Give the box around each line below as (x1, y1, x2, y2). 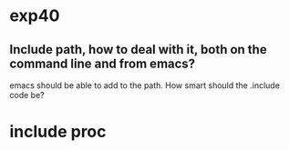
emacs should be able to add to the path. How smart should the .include (9, 80, 281, 91)
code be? (9, 90, 45, 100)
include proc (9, 122, 107, 142)
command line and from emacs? (9, 55, 196, 71)
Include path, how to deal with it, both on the (9, 42, 267, 57)
